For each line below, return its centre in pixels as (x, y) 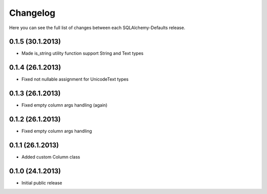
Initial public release (42, 183)
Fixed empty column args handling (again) (65, 105)
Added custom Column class (51, 157)
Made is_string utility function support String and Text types (82, 53)
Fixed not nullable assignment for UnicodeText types (75, 79)
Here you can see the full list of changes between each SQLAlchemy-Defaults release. (97, 28)
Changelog (32, 13)
